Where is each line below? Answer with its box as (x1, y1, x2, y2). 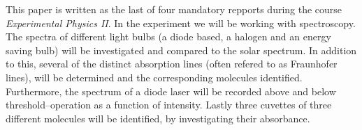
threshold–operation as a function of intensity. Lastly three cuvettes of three (6, 97, 332, 112)
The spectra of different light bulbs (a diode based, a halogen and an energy (6, 29, 331, 44)
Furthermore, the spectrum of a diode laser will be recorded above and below (6, 83, 336, 98)
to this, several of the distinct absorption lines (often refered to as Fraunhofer (6, 56, 338, 71)
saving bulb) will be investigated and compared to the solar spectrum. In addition (6, 42, 357, 57)
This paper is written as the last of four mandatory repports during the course (6, 2, 342, 16)
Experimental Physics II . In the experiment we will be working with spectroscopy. (6, 15, 356, 30)
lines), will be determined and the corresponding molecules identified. (6, 70, 303, 84)
